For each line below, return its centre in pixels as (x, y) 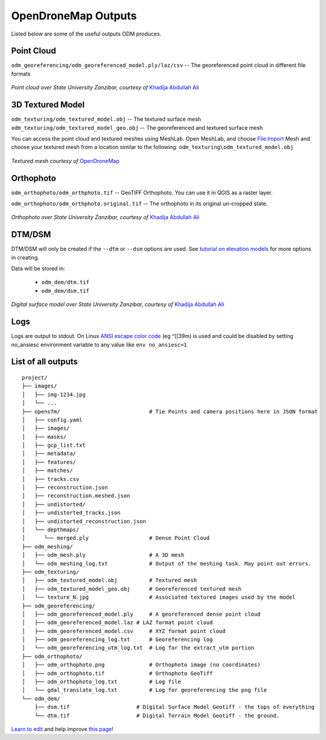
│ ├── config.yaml (52, 420)
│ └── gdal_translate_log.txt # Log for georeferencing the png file (145, 690)
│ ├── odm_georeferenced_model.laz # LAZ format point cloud (117, 623)
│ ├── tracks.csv (51, 479)
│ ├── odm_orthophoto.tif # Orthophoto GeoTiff (117, 673)
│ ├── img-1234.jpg (54, 394)
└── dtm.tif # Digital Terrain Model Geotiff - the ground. (157, 716)
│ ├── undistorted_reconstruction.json (84, 521)
